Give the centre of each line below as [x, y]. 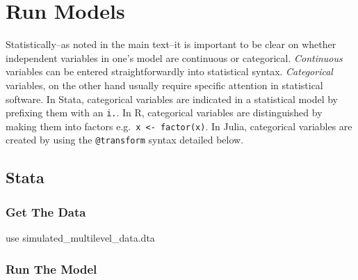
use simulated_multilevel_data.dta [80, 238]
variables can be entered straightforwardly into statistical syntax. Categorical [169, 71]
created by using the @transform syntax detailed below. [125, 140]
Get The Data [46, 211]
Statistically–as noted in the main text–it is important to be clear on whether [171, 44]
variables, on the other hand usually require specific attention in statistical [164, 85]
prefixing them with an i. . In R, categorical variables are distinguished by [164, 112]
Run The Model [51, 269]
